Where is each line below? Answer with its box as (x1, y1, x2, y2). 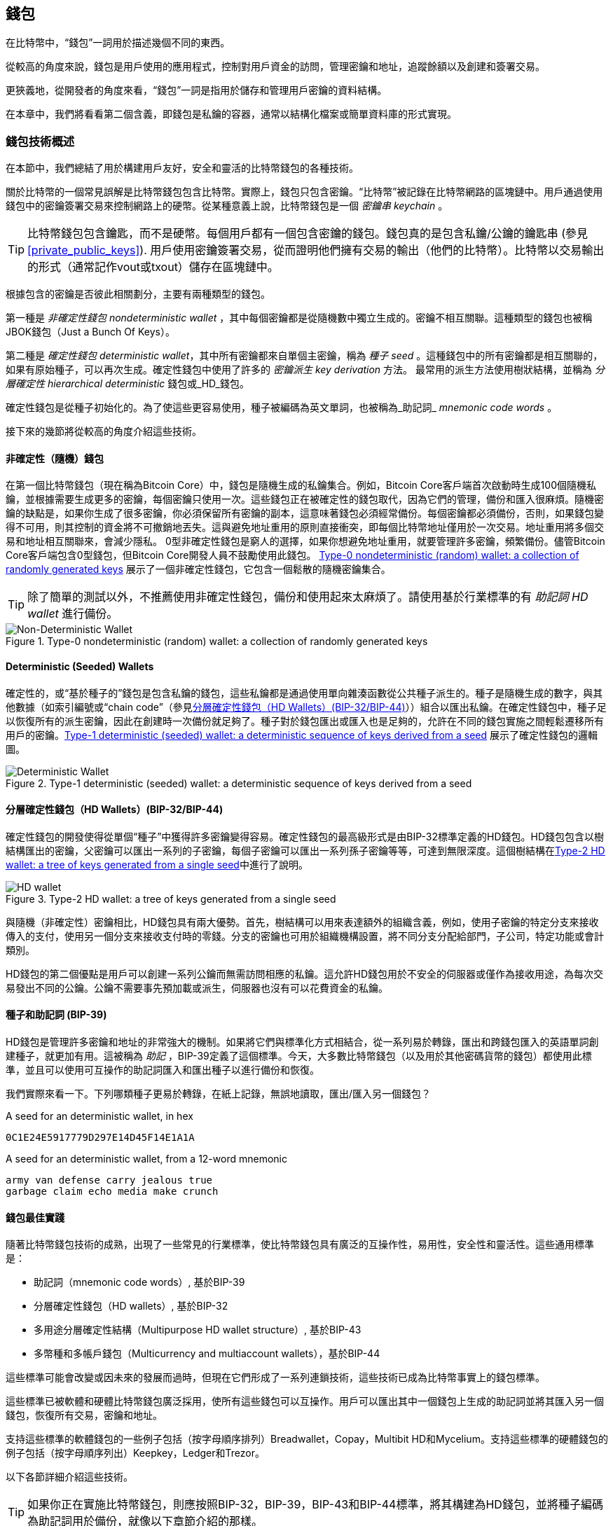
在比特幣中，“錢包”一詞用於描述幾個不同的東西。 (6, 36, 230, 49)
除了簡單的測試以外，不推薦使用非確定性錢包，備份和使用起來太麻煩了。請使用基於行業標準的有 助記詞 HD (27, 590, 588, 604)
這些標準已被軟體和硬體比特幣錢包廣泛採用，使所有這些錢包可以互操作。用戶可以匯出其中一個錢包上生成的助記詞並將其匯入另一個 (6, 1395, 604, 1408)
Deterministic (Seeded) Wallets (6, 660, 154, 672)
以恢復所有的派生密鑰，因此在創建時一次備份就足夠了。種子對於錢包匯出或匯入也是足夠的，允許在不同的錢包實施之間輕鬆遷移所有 (6, 714, 604, 727)
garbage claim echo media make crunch (6, 1186, 219, 1198)
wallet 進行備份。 (27, 606, 118, 621)
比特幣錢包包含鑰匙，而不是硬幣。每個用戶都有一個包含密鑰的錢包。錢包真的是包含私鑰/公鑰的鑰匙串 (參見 (27, 226, 588, 241)
